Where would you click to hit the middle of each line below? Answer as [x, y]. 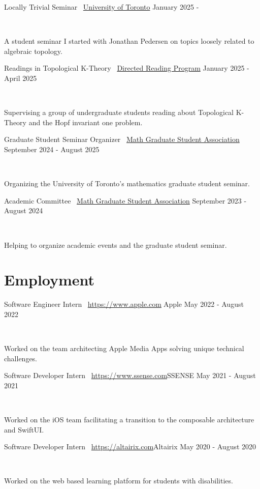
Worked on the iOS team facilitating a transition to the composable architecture [129, 419]
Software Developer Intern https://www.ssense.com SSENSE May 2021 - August [130, 375]
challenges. [21, 358]
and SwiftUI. [24, 429]
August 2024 [24, 210]
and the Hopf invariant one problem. [86, 122]
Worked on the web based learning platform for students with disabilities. [119, 481]
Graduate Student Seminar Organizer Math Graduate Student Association [122, 139]
